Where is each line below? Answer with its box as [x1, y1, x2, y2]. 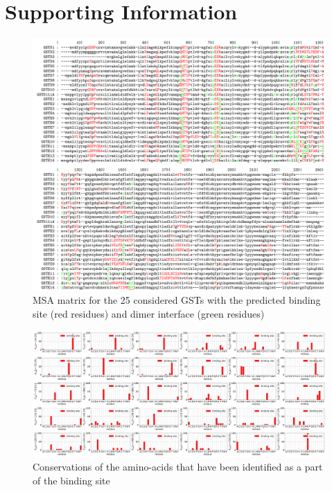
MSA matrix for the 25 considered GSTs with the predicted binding [33, 293, 321, 307]
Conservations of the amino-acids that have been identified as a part [33, 459, 323, 474]
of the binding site [33, 473, 110, 487]
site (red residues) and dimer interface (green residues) [33, 306, 265, 320]
